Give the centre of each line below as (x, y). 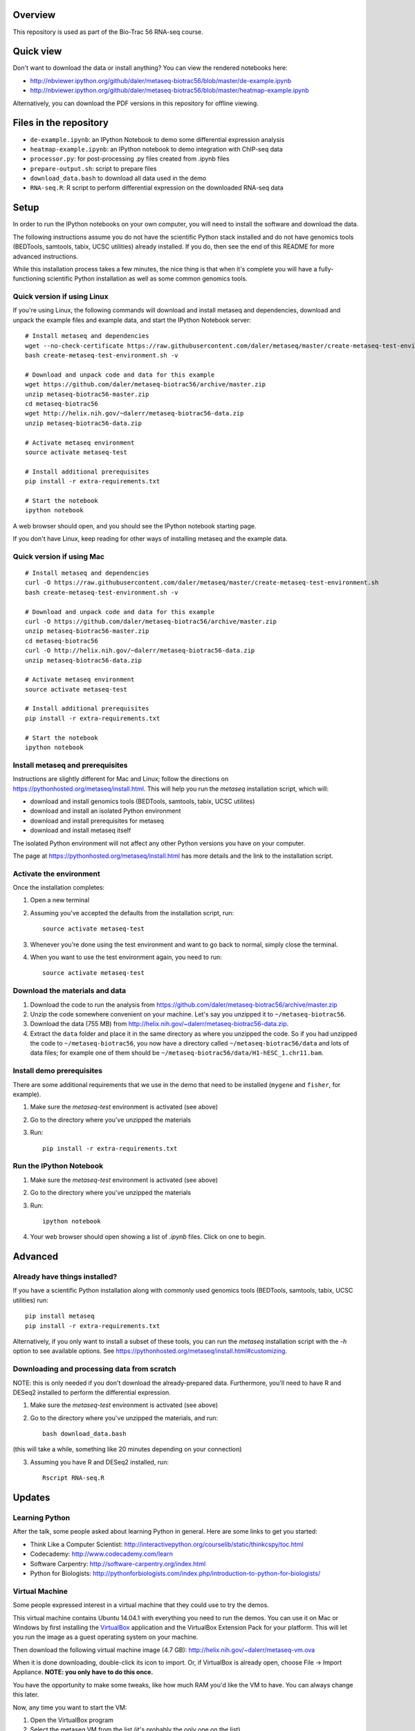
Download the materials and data (70, 991)
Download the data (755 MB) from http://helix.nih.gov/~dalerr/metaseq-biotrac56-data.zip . (159, 1024)
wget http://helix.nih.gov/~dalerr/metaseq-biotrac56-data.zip (135, 413)
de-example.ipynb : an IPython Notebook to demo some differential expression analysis (157, 139)
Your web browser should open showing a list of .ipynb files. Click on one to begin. (148, 1237)
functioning (29, 279)
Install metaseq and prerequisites (70, 765)
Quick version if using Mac (59, 556)
